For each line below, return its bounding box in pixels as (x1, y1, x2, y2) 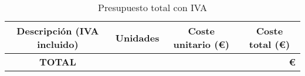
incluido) (37, 37, 79, 51)
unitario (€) (173, 37, 229, 51)
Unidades (115, 30, 160, 44)
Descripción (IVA (16, 24, 99, 37)
